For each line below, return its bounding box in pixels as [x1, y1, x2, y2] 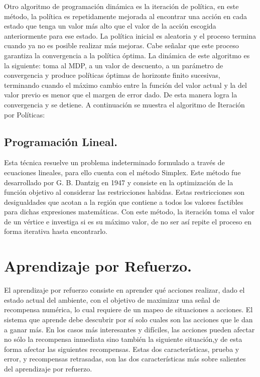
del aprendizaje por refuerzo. [4, 363, 92, 373]
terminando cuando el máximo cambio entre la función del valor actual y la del [4, 79, 247, 90]
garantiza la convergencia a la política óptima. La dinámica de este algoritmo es [4, 50, 250, 60]
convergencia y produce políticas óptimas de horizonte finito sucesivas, [4, 70, 220, 80]
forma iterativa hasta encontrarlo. [4, 226, 107, 236]
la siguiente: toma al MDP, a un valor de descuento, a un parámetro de [4, 60, 223, 70]
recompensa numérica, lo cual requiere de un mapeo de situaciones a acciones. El [4, 304, 253, 315]
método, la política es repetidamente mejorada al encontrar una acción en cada [4, 11, 247, 21]
